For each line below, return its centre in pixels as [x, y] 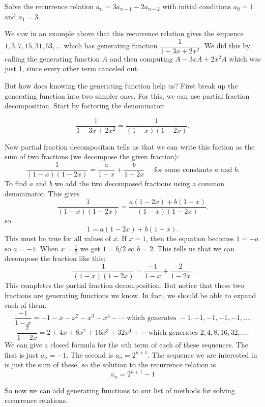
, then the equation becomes [190, 238]
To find [16, 183]
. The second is [90, 354]
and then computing [141, 58]
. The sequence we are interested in [202, 354]
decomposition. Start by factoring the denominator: [85, 106]
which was [245, 58]
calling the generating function [52, 58]
